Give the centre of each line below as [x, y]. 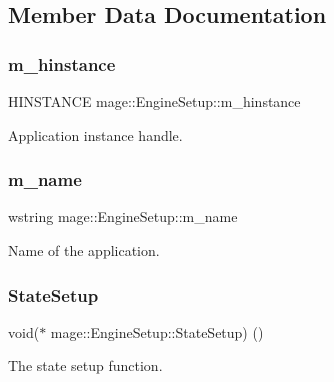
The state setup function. [85, 365]
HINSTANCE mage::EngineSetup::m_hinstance [154, 101]
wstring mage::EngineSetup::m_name [123, 216]
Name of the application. [84, 250]
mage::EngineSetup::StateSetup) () [157, 331]
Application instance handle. [95, 134]
